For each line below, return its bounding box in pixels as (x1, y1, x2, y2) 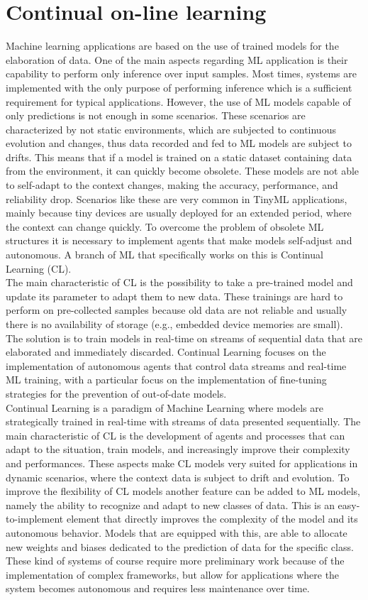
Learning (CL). (6, 261, 72, 276)
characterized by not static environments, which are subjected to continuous (6, 121, 336, 136)
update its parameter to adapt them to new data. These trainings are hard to (6, 288, 343, 303)
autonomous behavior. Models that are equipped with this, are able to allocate (6, 525, 347, 540)
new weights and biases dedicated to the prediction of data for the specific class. (6, 539, 354, 554)
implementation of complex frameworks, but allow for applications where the (6, 567, 340, 582)
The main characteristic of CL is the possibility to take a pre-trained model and (6, 275, 353, 290)
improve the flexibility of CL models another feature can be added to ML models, (6, 484, 360, 498)
